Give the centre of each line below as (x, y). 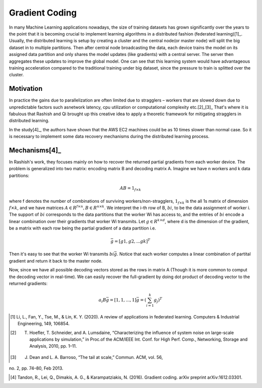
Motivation (26, 89)
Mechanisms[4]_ (35, 150)
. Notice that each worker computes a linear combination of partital (184, 254)
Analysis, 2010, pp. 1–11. (53, 346)
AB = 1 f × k (130, 189)
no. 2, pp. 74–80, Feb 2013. (36, 368)
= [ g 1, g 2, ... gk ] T (132, 241)
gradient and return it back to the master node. (56, 261)
